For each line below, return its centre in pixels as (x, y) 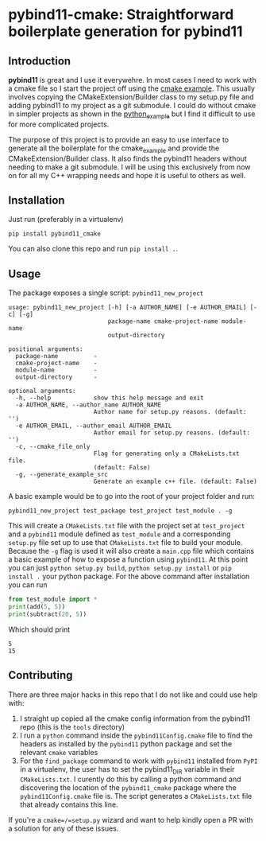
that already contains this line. (69, 804)
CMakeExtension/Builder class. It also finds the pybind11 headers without (128, 158)
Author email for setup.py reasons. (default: (172, 433)
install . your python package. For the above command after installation (129, 576)
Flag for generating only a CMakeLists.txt (166, 454)
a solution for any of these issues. (64, 828)
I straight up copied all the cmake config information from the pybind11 (135, 718)
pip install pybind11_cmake (55, 234)
